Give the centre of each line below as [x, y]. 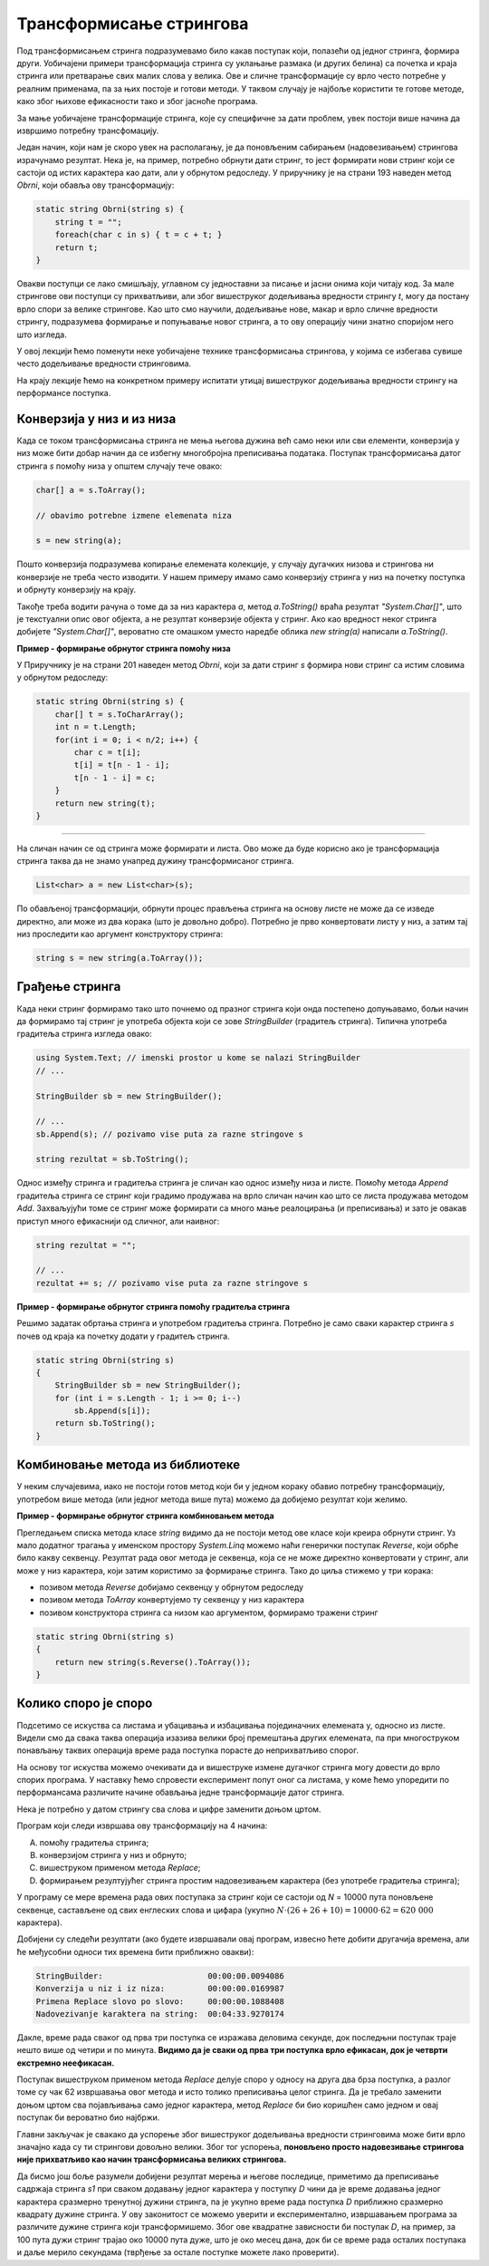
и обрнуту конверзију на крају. [76, 590]
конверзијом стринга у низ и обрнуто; [113, 1855]
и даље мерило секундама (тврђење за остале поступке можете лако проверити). [178, 2252]
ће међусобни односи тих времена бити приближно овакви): [135, 1951]
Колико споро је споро [85, 1704]
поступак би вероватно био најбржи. [88, 2117]
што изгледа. [42, 334]
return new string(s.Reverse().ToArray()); [153, 1662]
